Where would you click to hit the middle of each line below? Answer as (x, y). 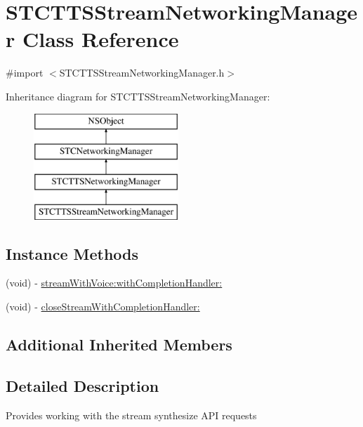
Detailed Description (82, 385)
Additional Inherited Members (119, 344)
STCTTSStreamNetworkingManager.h (142, 73)
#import (25, 73)
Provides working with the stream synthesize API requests (131, 415)
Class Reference (100, 39)
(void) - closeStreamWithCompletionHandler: (103, 307)
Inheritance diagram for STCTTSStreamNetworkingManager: (138, 96)
